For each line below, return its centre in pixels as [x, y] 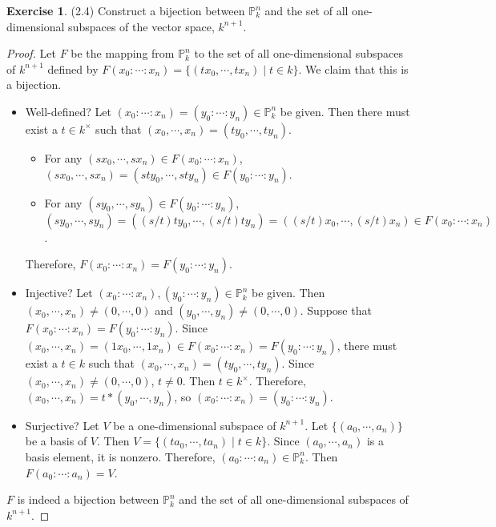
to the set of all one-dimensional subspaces [298, 53]
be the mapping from [123, 53]
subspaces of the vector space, [141, 26]
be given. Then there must [345, 111]
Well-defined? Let [68, 111]
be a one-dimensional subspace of [195, 425]
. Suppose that [336, 310]
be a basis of [56, 441]
